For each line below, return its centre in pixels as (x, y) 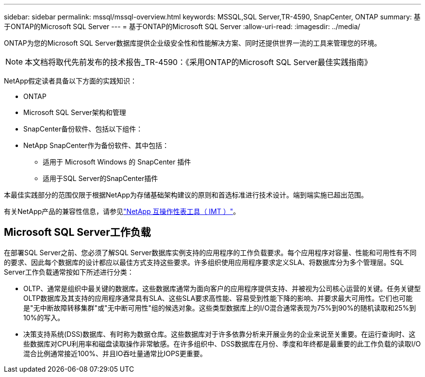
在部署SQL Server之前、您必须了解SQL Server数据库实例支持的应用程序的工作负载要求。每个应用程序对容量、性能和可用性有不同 (210, 252)
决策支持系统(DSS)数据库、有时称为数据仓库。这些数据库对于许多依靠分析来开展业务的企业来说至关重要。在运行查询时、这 (220, 334)
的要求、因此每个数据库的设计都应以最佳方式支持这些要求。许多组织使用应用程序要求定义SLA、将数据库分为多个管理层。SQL (204, 262)
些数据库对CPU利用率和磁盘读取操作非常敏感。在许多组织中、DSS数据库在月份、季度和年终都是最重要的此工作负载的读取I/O (222, 344)
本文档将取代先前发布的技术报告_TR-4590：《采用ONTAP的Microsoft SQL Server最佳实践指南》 (198, 62)
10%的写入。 (44, 317)
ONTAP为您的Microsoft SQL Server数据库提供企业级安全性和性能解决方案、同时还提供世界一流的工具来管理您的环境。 (193, 43)
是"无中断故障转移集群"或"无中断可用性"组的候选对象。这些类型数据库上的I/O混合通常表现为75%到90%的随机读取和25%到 (220, 308)
